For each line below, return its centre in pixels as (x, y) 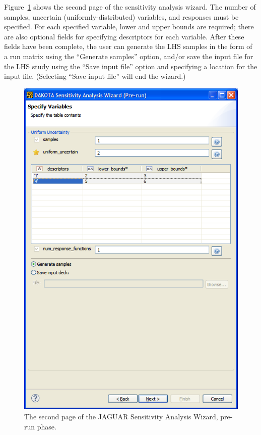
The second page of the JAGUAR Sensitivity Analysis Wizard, (121, 416)
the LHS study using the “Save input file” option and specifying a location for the (131, 66)
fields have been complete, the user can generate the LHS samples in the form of (128, 46)
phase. (47, 426)
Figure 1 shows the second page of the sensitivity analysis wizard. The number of (130, 7)
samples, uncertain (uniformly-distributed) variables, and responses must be (121, 16)
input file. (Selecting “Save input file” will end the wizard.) (95, 76)
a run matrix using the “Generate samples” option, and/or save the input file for (129, 56)
